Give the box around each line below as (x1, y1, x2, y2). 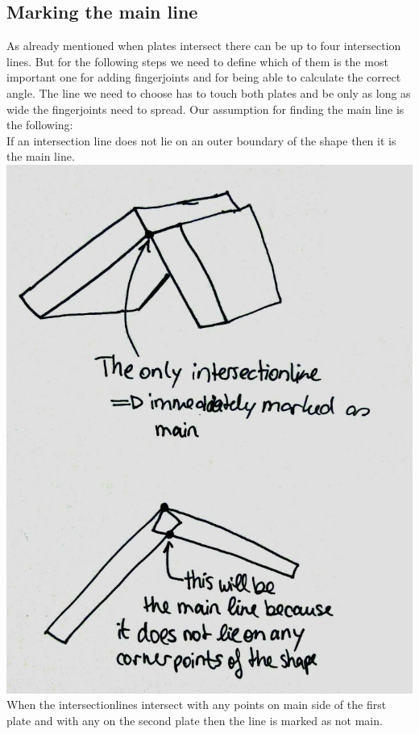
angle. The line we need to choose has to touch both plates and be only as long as (6, 84, 411, 101)
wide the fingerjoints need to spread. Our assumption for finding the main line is (6, 100, 404, 117)
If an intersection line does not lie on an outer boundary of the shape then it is (6, 132, 396, 149)
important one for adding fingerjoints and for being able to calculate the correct (6, 69, 401, 86)
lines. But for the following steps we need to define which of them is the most (6, 52, 388, 69)
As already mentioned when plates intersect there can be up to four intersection (6, 37, 401, 54)
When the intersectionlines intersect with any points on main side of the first (6, 696, 387, 713)
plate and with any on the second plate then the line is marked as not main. (6, 711, 383, 728)
